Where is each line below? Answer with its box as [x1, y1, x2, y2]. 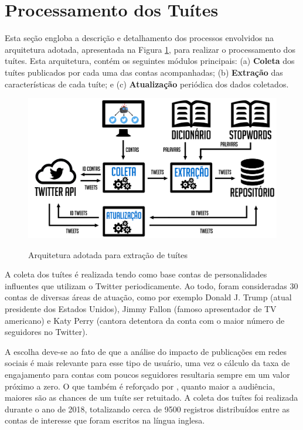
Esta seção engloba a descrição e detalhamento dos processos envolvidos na [5, 32, 274, 44]
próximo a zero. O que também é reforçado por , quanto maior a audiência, [5, 380, 275, 392]
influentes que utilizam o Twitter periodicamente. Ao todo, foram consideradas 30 [5, 279, 298, 292]
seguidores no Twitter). [5, 326, 88, 338]
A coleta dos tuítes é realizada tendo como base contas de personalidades [5, 268, 267, 280]
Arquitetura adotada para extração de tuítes [28, 248, 188, 260]
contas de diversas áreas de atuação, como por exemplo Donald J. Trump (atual [5, 291, 292, 303]
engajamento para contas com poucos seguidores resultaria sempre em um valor [5, 368, 290, 380]
